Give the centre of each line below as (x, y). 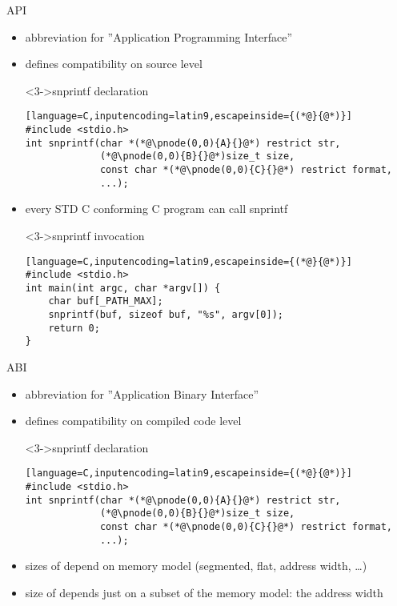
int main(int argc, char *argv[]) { (123, 288)
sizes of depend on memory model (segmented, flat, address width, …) (196, 566)
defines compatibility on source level (114, 64)
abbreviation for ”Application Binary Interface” (142, 393)
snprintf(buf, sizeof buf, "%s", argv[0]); (166, 315)
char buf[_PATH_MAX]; (106, 301)
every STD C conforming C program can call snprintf (156, 209)
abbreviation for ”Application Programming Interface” (159, 36)
